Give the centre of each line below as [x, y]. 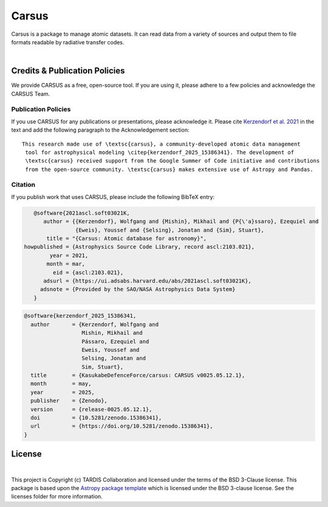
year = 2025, [63, 392]
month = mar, [66, 264]
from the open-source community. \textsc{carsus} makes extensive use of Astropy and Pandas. [169, 169]
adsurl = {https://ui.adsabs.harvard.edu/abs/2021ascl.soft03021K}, [148, 281]
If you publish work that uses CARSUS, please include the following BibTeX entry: [113, 196]
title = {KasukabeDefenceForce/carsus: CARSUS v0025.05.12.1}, [138, 375]
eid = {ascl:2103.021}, [88, 272]
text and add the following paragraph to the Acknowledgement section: [100, 130]
